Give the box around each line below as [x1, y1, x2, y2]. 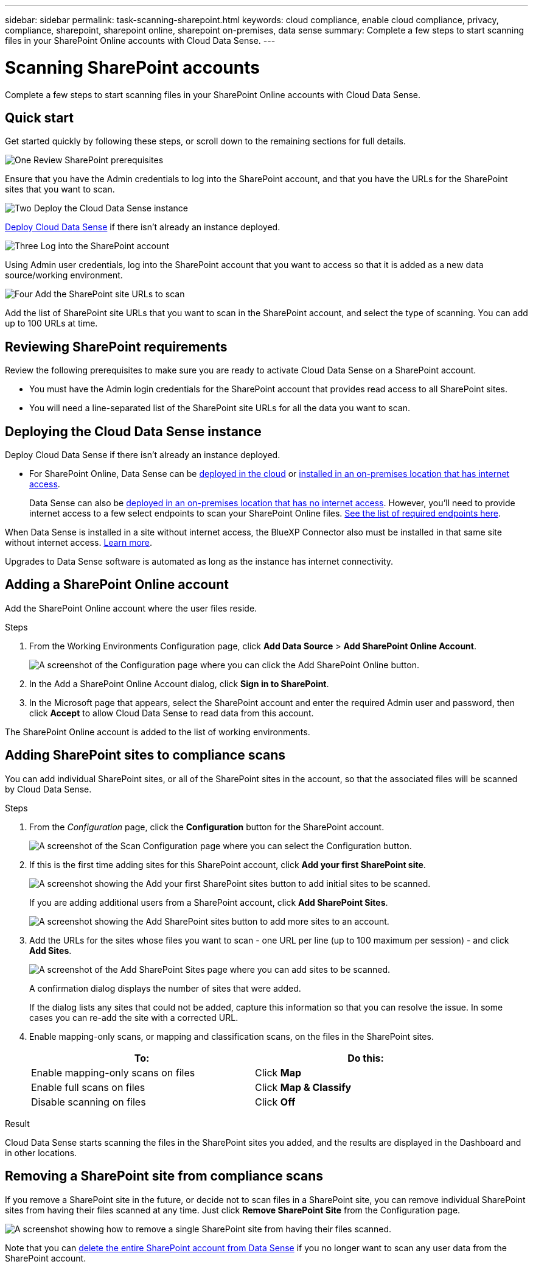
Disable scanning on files [31, 1095, 146, 1108]
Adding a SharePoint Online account [5, 577, 229, 593]
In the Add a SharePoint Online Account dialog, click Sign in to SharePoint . [29, 678, 329, 689]
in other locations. [5, 1147, 77, 1158]
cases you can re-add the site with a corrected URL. [29, 1012, 239, 1023]
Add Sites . [29, 945, 72, 956]
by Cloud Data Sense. [5, 783, 92, 794]
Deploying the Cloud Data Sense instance [5, 423, 262, 439]
